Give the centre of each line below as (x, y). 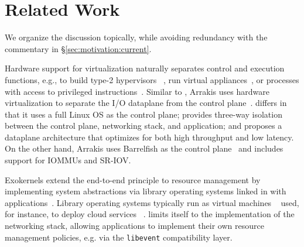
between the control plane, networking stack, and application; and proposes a (144, 126)
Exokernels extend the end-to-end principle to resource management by (133, 179)
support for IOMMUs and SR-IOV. (68, 160)
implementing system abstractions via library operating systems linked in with (146, 191)
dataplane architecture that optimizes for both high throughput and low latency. (149, 137)
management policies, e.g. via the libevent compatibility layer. (119, 237)
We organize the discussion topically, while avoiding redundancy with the (136, 37)
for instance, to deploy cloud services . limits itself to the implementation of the (150, 214)
